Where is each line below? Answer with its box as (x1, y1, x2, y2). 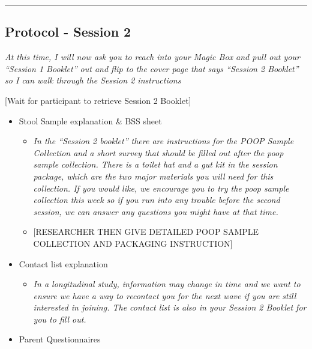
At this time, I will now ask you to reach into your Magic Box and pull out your (5, 50, 300, 63)
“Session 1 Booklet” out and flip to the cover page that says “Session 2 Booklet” (5, 62, 299, 74)
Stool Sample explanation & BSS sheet (19, 114, 162, 127)
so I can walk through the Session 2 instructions (5, 74, 181, 86)
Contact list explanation (19, 257, 108, 270)
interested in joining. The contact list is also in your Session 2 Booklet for (33, 301, 307, 314)
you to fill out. (33, 312, 86, 325)
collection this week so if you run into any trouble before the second (33, 193, 280, 206)
